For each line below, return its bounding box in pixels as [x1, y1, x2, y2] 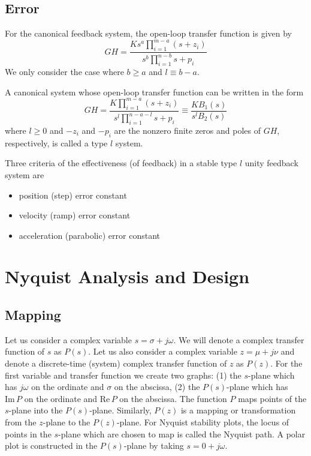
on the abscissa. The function [119, 392, 227, 404]
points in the [5, 427, 52, 440]
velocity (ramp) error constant [19, 209, 131, 221]
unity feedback [244, 157, 298, 169]
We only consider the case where [5, 65, 124, 78]
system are [5, 168, 44, 181]
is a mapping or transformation [180, 404, 296, 416]
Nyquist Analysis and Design [5, 264, 250, 289]
